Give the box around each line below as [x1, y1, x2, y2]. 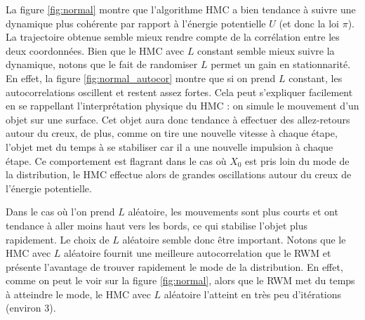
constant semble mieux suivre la [197, 43, 335, 58]
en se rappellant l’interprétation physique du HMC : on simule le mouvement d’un [6, 98, 359, 113]
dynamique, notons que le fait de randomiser [6, 57, 198, 72]
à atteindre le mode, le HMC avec [6, 286, 151, 301]
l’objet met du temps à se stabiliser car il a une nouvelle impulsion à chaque [6, 139, 333, 154]
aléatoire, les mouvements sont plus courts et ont [128, 204, 338, 219]
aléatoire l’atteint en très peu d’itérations [164, 286, 342, 301]
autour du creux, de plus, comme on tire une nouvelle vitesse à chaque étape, [6, 126, 338, 140]
